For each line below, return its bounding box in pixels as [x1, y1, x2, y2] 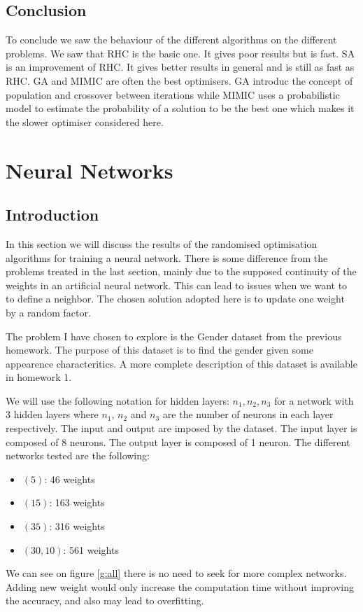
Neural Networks [6, 155, 173, 184]
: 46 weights [44, 471, 95, 486]
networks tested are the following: [6, 448, 150, 463]
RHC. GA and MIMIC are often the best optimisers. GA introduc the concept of [6, 73, 353, 88]
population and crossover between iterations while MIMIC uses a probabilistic [6, 87, 340, 102]
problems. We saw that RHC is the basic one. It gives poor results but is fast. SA [6, 46, 355, 60]
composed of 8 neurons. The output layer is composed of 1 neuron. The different [6, 434, 350, 449]
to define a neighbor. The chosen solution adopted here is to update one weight [6, 291, 345, 306]
